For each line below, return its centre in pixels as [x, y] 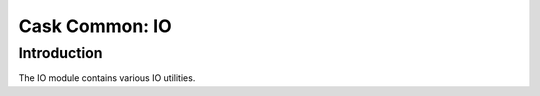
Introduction [60, 53]
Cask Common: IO [95, 26]
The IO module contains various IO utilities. [107, 78]
